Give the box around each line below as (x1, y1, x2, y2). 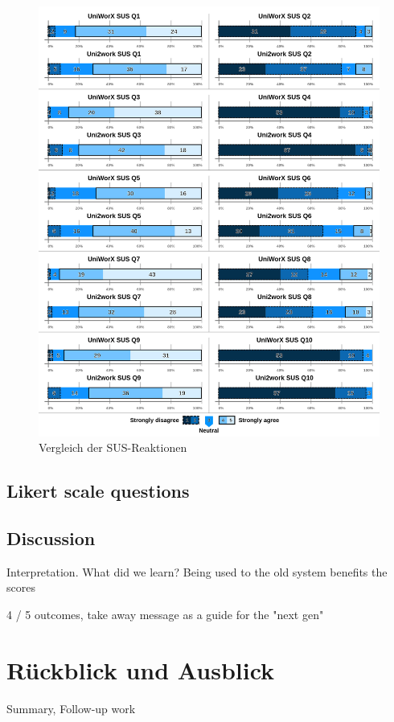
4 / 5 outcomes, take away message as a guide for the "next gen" (6, 606, 324, 623)
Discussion (6, 526, 96, 551)
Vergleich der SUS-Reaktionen (39, 439, 187, 456)
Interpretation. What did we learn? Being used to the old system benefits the (6, 563, 388, 580)
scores (6, 579, 35, 596)
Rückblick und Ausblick (6, 653, 275, 686)
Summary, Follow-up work (6, 699, 136, 716)
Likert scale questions (6, 478, 190, 503)
